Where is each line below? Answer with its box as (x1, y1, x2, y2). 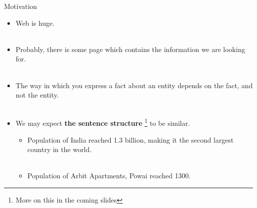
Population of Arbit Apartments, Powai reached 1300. (27, 170, 191, 181)
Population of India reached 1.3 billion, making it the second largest (27, 134, 234, 145)
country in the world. (27, 144, 92, 155)
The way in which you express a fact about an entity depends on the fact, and (15, 80, 253, 90)
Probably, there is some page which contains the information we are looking (15, 44, 245, 54)
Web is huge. (15, 17, 55, 28)
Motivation (4, 1, 37, 11)
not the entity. (15, 90, 59, 100)
